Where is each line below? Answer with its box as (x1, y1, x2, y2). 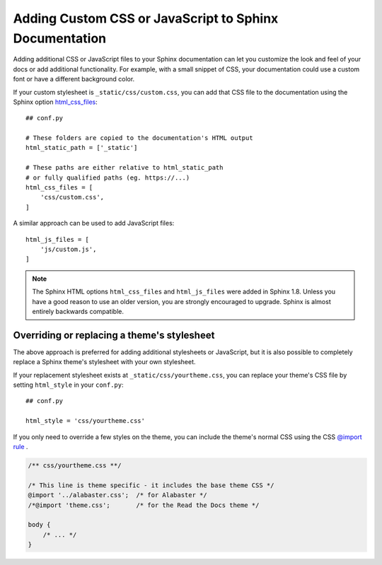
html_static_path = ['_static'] (25, 144, 138, 152)
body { (28, 520, 51, 529)
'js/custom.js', (40, 245, 97, 253)
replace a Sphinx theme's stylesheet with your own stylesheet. (13, 358, 196, 366)
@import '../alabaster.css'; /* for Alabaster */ (28, 491, 208, 499)
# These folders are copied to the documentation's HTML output (25, 134, 254, 142)
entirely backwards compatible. (32, 307, 124, 315)
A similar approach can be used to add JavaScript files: (13, 219, 175, 228)
